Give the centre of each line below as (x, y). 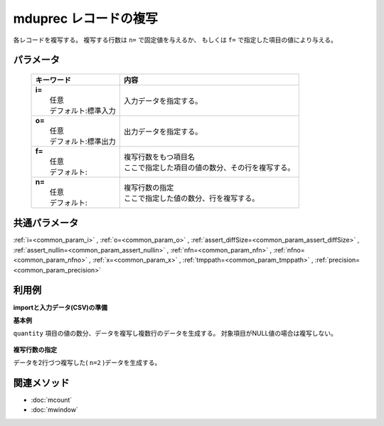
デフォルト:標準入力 (83, 110)
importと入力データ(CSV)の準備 (60, 307)
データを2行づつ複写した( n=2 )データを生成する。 (87, 363)
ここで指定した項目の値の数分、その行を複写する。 (209, 167)
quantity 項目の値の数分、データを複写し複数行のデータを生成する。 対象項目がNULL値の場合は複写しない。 (175, 334)
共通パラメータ (46, 223)
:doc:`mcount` (52, 400)
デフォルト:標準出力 (83, 141)
